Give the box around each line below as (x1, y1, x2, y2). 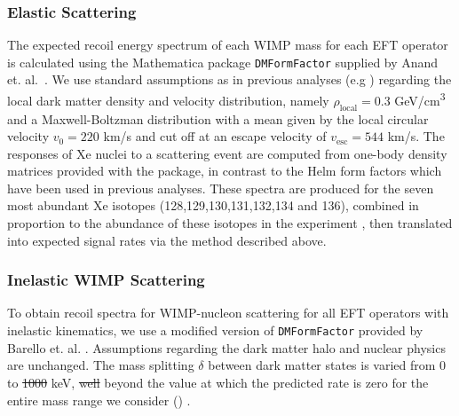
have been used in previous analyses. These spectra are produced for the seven (7, 178, 434, 197)
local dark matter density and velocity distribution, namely (7, 90, 329, 109)
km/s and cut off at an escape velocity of (103, 127, 327, 145)
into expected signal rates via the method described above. (7, 231, 327, 249)
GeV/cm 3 (394, 89, 446, 109)
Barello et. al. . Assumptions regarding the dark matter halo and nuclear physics (7, 338, 446, 357)
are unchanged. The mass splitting (7, 356, 194, 374)
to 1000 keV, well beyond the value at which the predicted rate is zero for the (7, 373, 429, 391)
